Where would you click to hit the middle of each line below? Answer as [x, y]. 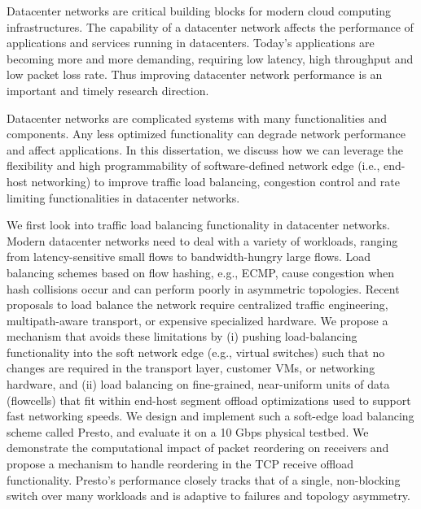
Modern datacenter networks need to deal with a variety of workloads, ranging [202, 240]
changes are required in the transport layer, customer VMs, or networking [191, 368]
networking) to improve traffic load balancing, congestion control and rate [215, 181]
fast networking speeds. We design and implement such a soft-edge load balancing [210, 416]
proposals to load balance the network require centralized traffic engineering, [197, 305]
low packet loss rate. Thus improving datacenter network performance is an [195, 74]
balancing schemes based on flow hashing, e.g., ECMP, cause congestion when [201, 272]
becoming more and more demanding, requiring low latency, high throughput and [210, 58]
